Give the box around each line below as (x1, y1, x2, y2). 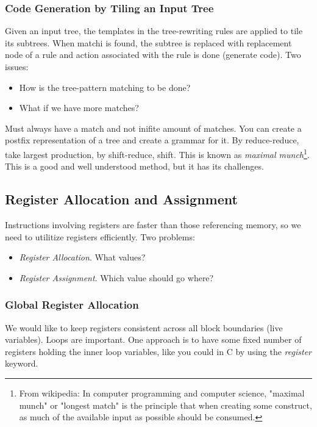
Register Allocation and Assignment (5, 190, 238, 209)
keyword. (5, 357, 38, 370)
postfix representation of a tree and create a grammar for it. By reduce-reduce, (5, 134, 299, 146)
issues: (5, 60, 29, 73)
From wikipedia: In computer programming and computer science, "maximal (19, 386, 305, 399)
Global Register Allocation (5, 297, 139, 312)
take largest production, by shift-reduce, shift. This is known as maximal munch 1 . (5, 146, 310, 160)
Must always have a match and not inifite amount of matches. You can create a (5, 121, 302, 134)
